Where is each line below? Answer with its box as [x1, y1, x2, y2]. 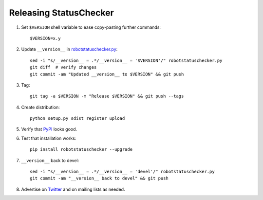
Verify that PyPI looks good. [21, 127, 77, 132]
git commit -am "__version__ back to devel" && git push [30, 176, 169, 181]
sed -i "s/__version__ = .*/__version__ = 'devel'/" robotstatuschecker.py [30, 169, 215, 175]
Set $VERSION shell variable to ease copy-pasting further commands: [21, 24, 161, 30]
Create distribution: [21, 104, 60, 110]
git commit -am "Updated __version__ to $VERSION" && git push [30, 71, 184, 77]
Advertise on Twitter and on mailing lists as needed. [21, 186, 125, 192]
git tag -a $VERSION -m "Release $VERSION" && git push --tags [30, 93, 184, 99]
